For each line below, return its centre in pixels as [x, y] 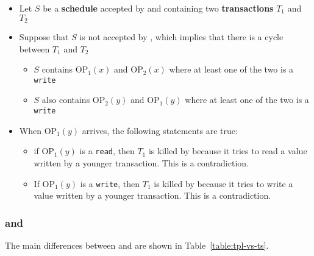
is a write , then [110, 183]
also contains [66, 100]
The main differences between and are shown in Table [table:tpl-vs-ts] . [137, 245]
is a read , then [107, 151]
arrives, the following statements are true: [160, 130]
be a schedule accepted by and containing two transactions [158, 8]
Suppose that [44, 37]
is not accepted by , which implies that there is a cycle [181, 37]
